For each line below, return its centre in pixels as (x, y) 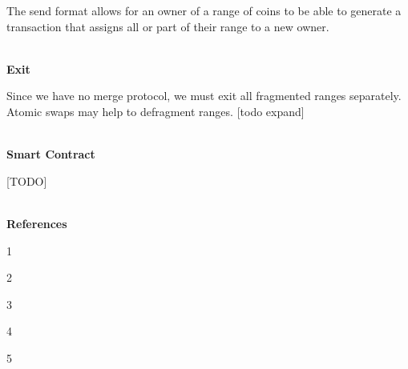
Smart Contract (51, 154)
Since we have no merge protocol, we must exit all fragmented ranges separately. (204, 96)
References (37, 223)
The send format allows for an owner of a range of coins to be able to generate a (204, 10)
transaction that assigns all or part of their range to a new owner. (168, 26)
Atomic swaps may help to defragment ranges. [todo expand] (156, 111)
